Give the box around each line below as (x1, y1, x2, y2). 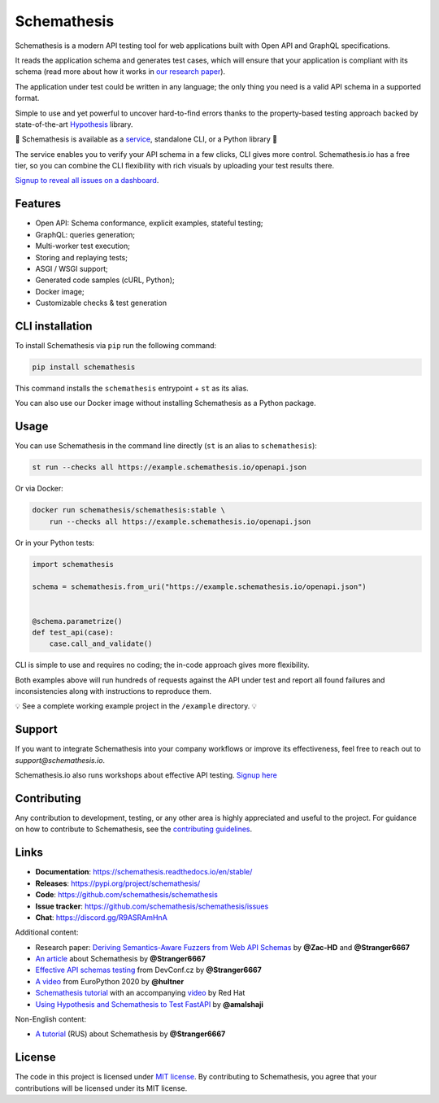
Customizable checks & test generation (35, 298, 167, 308)
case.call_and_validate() (49, 639, 153, 648)
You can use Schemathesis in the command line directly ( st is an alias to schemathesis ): (15, 441, 317, 451)
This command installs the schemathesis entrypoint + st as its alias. (15, 383, 250, 393)
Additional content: (15, 927, 79, 937)
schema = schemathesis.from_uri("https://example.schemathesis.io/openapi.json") (32, 582, 367, 591)
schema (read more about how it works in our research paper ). (15, 67, 226, 76)
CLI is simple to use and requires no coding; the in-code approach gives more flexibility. (15, 660, 310, 670)
